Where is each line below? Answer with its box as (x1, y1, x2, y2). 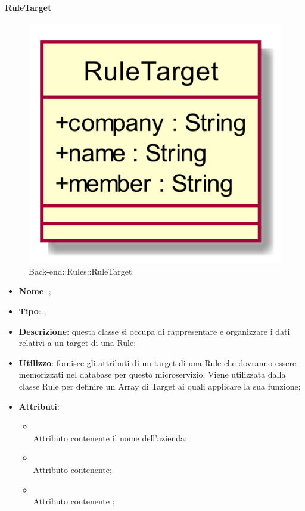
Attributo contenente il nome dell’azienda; (33, 431, 187, 444)
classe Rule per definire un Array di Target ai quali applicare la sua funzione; (18, 379, 301, 392)
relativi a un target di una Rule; (18, 336, 136, 349)
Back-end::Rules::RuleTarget (29, 264, 132, 277)
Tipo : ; (18, 304, 46, 317)
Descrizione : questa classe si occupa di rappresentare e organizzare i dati (18, 325, 290, 337)
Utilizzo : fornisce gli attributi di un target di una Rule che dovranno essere (18, 356, 297, 369)
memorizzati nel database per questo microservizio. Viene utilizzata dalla (18, 368, 286, 381)
